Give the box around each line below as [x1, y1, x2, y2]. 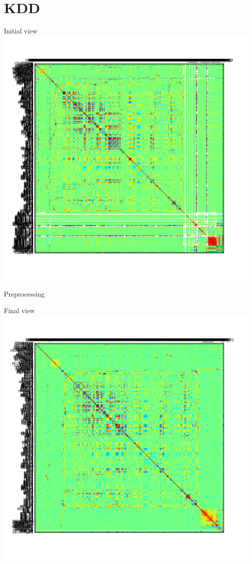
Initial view [4, 26, 38, 36]
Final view [4, 305, 35, 315]
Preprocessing [4, 289, 45, 299]
